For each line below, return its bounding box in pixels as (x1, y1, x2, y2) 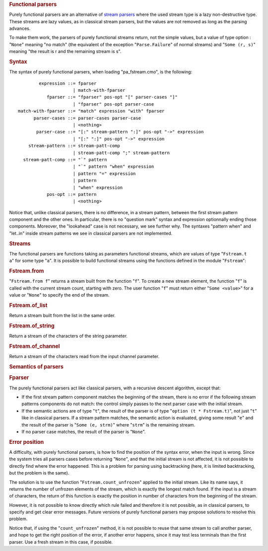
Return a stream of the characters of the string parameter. (9, 333, 128, 339)
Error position (9, 438, 44, 445)
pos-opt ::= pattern (46, 191, 97, 197)
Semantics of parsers (9, 364, 64, 370)
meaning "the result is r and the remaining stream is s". (9, 49, 122, 55)
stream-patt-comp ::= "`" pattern (23, 157, 107, 162)
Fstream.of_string (9, 322, 55, 329)
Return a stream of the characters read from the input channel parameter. (9, 354, 160, 360)
